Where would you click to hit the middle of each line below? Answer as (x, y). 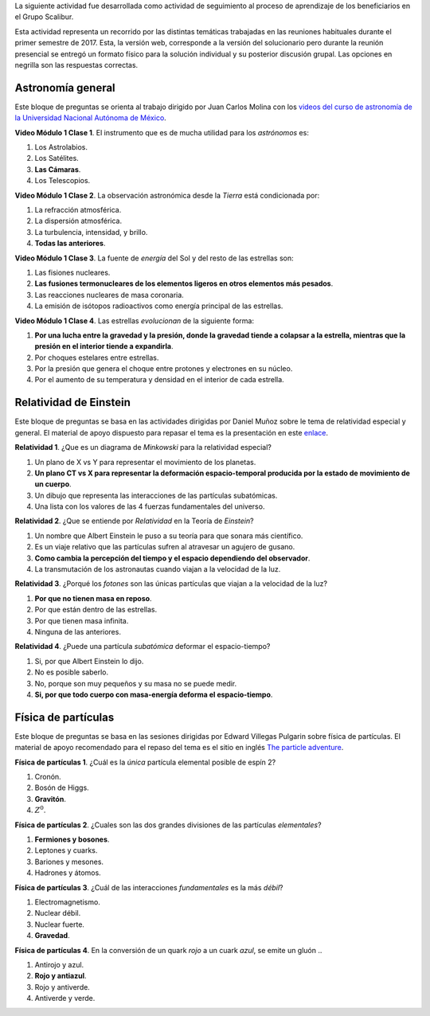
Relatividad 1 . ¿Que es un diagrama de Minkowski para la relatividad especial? (143, 447)
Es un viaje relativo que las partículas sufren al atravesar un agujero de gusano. (165, 547)
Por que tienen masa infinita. (82, 620)
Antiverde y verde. (65, 998)
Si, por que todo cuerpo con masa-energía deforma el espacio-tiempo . (154, 694)
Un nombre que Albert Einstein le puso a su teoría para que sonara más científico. (169, 535)
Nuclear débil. (58, 913)
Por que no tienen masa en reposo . (93, 598)
